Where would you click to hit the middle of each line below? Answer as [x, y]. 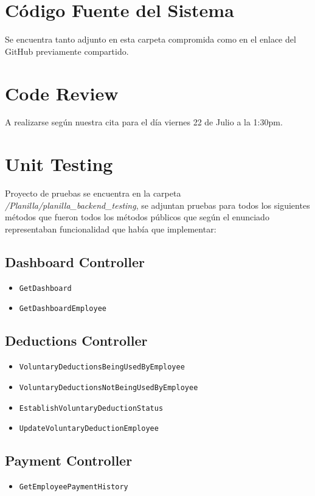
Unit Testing [59, 164]
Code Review [62, 93]
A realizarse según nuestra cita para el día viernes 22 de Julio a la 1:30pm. [144, 122]
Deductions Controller [76, 341]
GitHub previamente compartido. [67, 51]
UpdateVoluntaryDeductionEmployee [89, 429]
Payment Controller [69, 460]
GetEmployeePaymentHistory [74, 487]
